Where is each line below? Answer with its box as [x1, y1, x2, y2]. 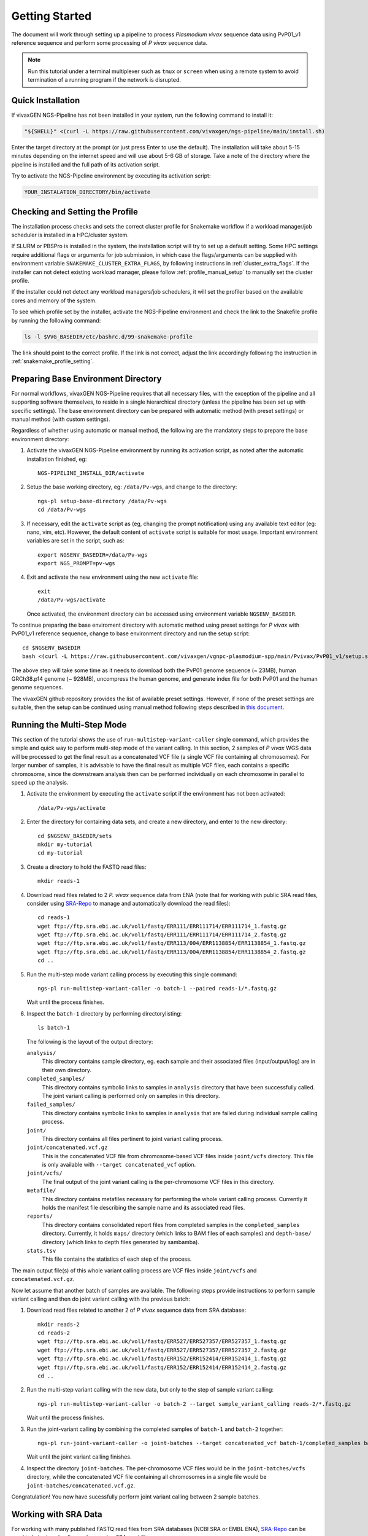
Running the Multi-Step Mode [11, 719, 127, 730]
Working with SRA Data [11, 1509, 102, 1519]
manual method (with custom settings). [11, 415, 110, 423]
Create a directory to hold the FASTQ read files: [26, 863, 147, 871]
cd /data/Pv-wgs [37, 506, 86, 513]
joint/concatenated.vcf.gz [26, 1144, 108, 1151]
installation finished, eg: [26, 455, 87, 463]
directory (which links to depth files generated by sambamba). [42, 1238, 199, 1245]
